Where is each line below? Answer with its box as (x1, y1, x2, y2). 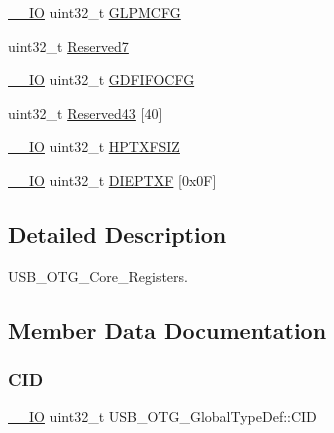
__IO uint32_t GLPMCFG (8, 2, 181, 22)
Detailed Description (8, 218, 227, 249)
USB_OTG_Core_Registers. (8, 265, 188, 286)
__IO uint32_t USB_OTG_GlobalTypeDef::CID (8, 406, 317, 427)
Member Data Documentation (8, 314, 327, 345)
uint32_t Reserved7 (8, 35, 129, 56)
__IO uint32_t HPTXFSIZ (8, 136, 180, 157)
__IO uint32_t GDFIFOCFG (8, 69, 195, 90)
